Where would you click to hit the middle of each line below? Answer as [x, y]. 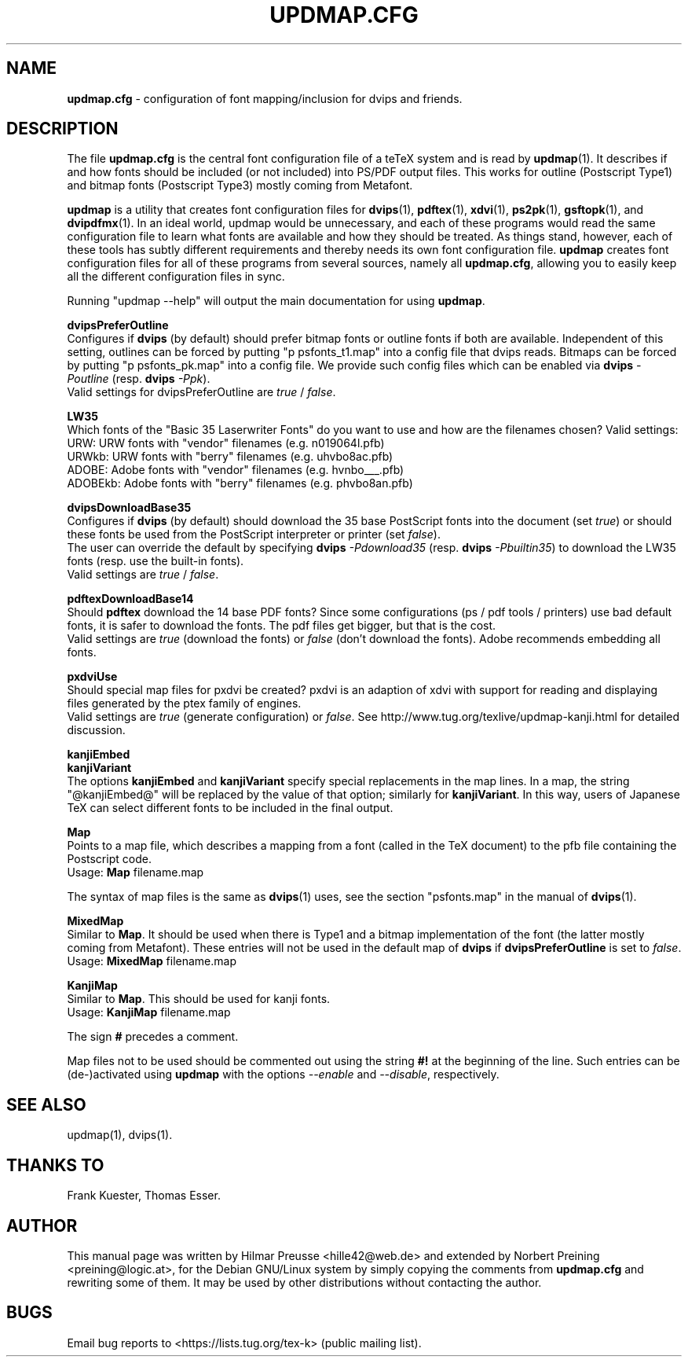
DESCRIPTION [62, 129]
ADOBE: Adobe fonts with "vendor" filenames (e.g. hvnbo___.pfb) [236, 470]
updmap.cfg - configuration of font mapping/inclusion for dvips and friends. [265, 98]
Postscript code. [109, 859]
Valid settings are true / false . [143, 575]
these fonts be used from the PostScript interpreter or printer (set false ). [254, 535]
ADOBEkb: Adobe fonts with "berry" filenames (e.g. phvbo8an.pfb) [240, 483]
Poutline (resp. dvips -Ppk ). [139, 379]
